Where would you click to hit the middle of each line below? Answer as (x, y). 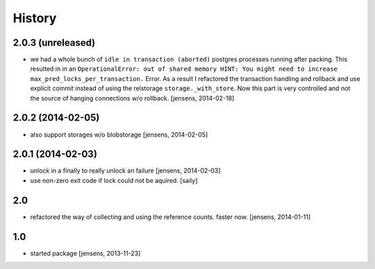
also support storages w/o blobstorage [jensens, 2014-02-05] (119, 134)
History (35, 18)
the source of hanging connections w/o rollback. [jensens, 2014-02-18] (132, 98)
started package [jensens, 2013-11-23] (85, 253)
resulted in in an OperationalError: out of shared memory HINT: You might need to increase (184, 69)
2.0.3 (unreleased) (54, 43)
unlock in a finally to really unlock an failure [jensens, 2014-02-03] (125, 171)
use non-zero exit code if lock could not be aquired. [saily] (114, 180)
